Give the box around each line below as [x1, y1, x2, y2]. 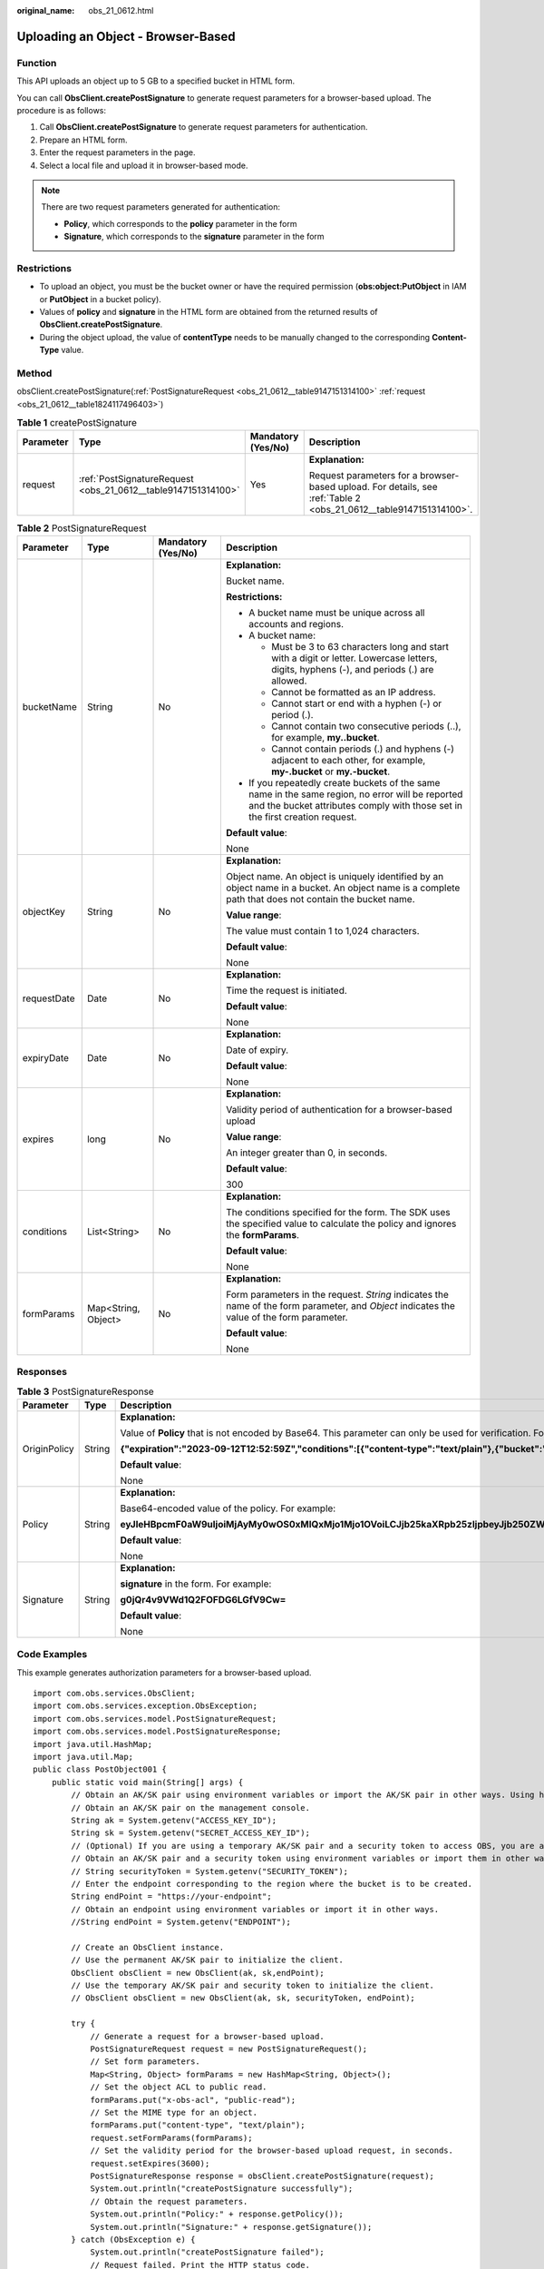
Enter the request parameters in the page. [39, 147, 196, 158]
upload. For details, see [337, 481, 438, 494]
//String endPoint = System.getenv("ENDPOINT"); [71, 1917, 292, 1928]
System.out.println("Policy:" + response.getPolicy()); [90, 2209, 344, 2219]
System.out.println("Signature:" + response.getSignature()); [90, 2222, 373, 2232]
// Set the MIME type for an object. [90, 2107, 258, 2117]
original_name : [16, 5, 75, 15]
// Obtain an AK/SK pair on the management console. [71, 1802, 310, 1812]
